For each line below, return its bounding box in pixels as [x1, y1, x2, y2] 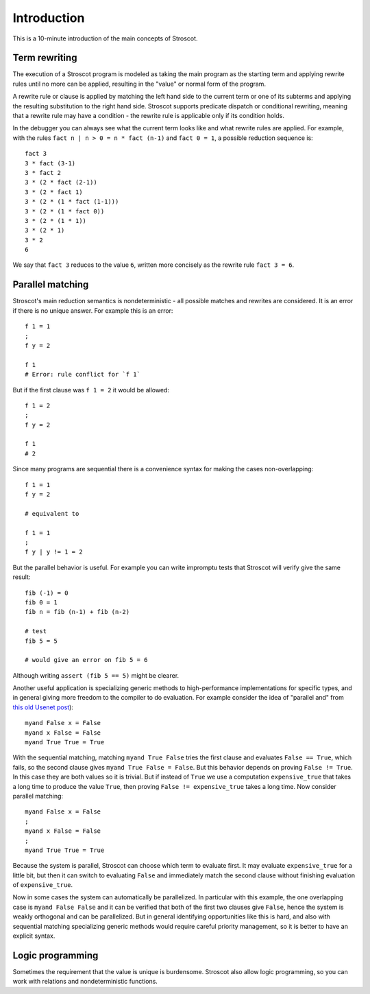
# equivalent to [25, 510, 79, 517]
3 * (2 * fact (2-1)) [25, 178, 97, 187]
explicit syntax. [12, 932, 56, 940]
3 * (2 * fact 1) [25, 188, 83, 196]
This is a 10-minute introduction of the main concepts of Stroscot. [12, 34, 198, 43]
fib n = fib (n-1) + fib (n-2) [25, 608, 130, 616]
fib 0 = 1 [25, 598, 58, 606]
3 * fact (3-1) [25, 159, 76, 167]
